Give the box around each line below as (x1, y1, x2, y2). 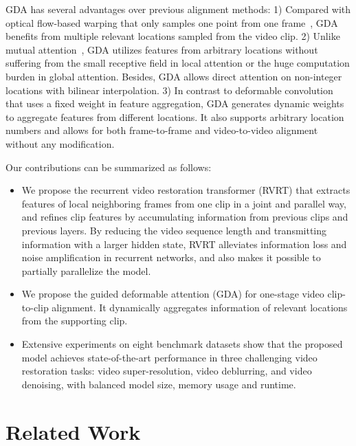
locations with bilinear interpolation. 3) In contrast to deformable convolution (5, 82, 333, 97)
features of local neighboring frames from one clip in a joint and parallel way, (21, 196, 346, 210)
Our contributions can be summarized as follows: (5, 159, 212, 174)
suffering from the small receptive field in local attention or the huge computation (5, 56, 350, 70)
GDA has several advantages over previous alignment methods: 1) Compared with (5, 2, 351, 16)
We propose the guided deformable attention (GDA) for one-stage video (21, 287, 324, 301)
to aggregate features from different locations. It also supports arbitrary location (5, 109, 344, 124)
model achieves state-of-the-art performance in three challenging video (21, 350, 318, 364)
